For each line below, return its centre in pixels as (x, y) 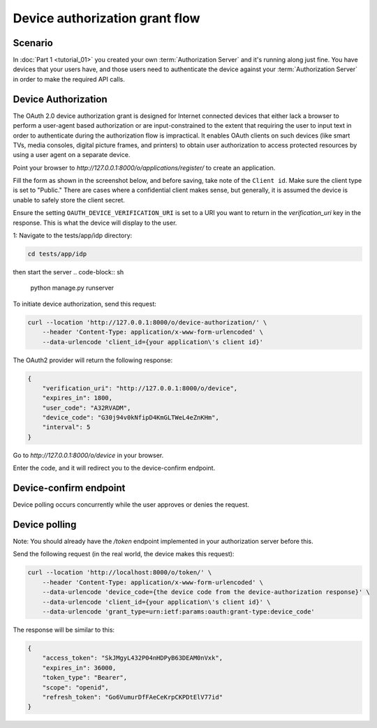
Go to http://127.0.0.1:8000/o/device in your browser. (88, 455)
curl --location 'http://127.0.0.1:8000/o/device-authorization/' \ (147, 322)
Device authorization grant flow (106, 18)
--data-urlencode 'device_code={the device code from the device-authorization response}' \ (206, 592)
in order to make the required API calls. (69, 79)
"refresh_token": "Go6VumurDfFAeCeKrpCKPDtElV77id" (133, 697)
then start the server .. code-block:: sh (68, 272)
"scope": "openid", (76, 687)
